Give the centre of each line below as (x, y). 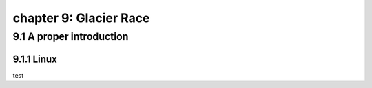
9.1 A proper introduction (71, 36)
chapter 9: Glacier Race (81, 18)
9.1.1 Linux (35, 59)
